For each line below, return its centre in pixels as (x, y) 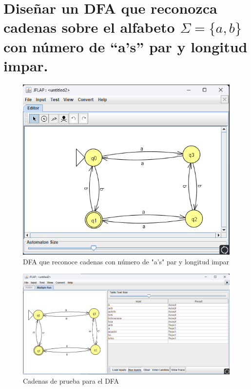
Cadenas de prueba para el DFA (71, 381)
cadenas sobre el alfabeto (89, 27)
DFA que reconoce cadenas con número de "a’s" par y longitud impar (126, 262)
